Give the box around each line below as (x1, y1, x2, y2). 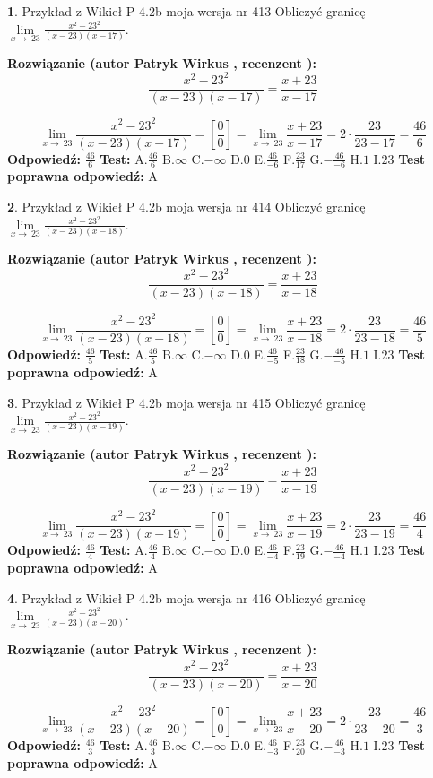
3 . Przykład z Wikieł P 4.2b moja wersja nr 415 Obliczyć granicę (7, 393, 366, 411)
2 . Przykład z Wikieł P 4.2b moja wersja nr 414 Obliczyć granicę (7, 197, 366, 216)
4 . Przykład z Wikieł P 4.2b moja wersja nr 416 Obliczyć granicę (7, 588, 366, 607)
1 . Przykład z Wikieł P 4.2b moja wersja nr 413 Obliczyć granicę (7, 2, 366, 20)
